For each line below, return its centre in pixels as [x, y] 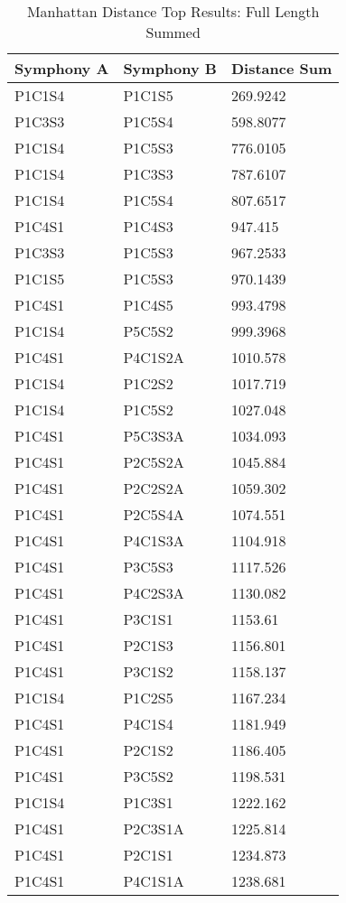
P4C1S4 [148, 724]
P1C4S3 [148, 226]
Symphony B [170, 68]
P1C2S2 [148, 383]
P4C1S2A [154, 357]
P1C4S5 [148, 305]
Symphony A [62, 68]
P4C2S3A [154, 593]
